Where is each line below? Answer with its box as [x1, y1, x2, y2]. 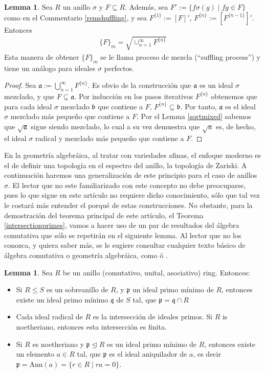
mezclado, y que [4, 90, 54, 101]
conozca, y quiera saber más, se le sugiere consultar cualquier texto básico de [4, 240, 246, 250]
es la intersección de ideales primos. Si [93, 311, 213, 322]
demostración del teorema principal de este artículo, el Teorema [4, 209, 204, 220]
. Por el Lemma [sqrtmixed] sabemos [136, 111, 251, 122]
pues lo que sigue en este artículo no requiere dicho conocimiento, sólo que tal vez [4, 190, 260, 200]
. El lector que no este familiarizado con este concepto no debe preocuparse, [8, 179, 246, 190]
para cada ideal [4, 101, 52, 111]
